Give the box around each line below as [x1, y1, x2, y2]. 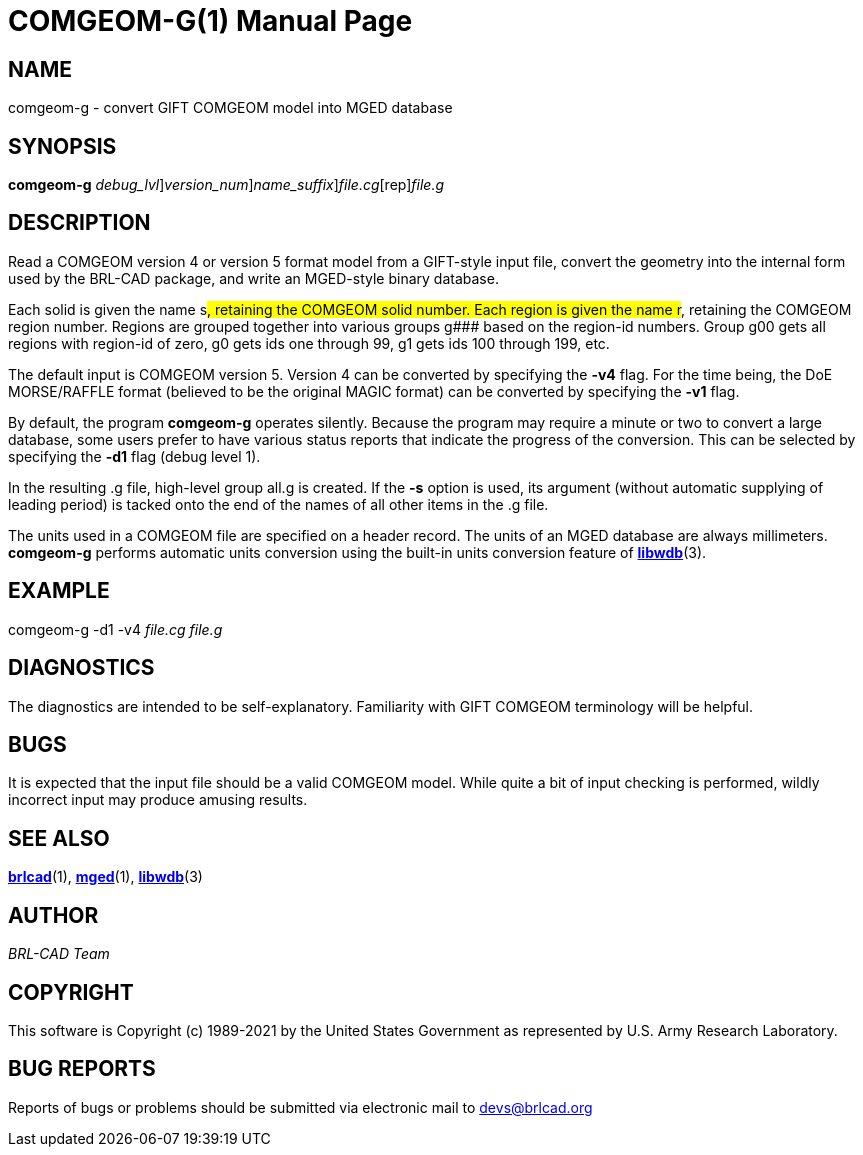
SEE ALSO [8, 825, 110, 851]
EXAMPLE [8, 578, 110, 604]
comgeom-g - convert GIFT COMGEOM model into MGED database [8, 99, 453, 117]
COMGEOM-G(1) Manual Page [8, 4, 413, 38]
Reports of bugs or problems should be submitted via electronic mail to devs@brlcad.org [8, 1098, 593, 1116]
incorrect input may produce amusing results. [8, 791, 308, 809]
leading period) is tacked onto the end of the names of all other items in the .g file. [8, 495, 549, 513]
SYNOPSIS [8, 133, 117, 159]
